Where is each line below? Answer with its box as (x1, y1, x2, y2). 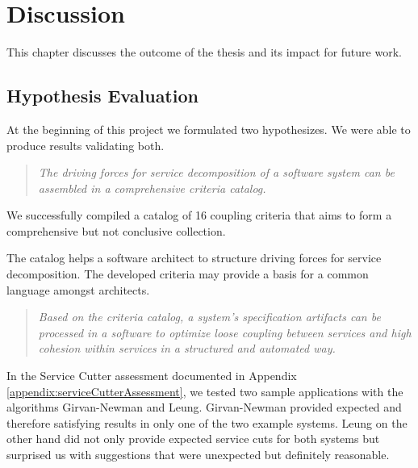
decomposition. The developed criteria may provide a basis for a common (6, 265, 369, 282)
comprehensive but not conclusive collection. (6, 222, 226, 239)
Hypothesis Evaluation (6, 83, 199, 108)
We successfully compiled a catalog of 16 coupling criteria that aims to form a (6, 207, 392, 224)
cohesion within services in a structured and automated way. (38, 340, 336, 357)
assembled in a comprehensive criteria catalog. (38, 179, 266, 196)
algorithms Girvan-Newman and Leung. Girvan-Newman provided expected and (6, 399, 402, 416)
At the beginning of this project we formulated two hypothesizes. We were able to (6, 120, 411, 137)
